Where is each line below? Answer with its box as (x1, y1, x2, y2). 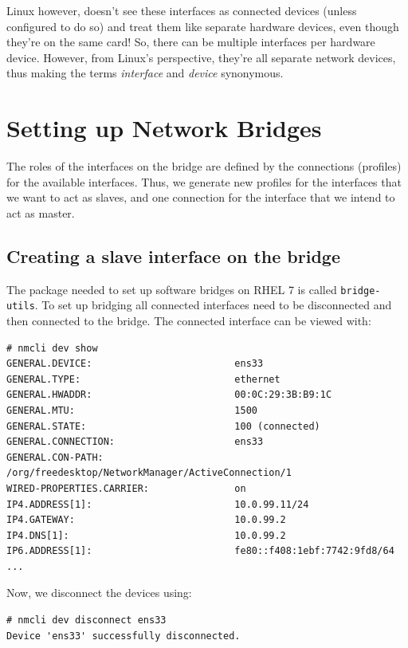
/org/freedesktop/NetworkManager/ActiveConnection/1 (6, 467, 292, 479)
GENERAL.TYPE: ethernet (6, 373, 280, 385)
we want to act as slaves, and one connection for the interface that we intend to (6, 189, 395, 206)
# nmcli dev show (6, 342, 98, 354)
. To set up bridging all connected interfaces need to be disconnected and (34, 297, 392, 313)
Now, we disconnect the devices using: (6, 584, 192, 601)
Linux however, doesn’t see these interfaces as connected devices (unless (6, 2, 357, 18)
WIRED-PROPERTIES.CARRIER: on (6, 482, 246, 494)
